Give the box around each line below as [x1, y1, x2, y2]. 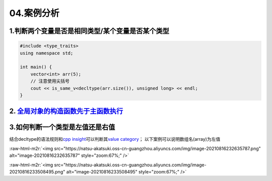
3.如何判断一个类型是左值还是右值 [9, 123, 115, 132]
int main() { [20, 64, 52, 70]
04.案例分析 [9, 8, 60, 19]
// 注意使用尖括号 [30, 78, 70, 84]
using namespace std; [20, 50, 74, 56]
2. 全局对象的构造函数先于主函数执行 [9, 107, 123, 116]
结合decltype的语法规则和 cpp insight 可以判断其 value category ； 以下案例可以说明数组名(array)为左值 [9, 136, 221, 142]
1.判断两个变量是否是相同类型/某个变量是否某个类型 [9, 27, 170, 35]
